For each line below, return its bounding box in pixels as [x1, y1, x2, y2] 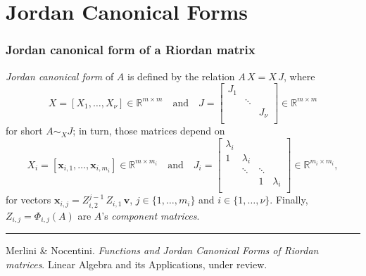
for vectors [6, 192, 51, 207]
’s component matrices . [101, 208, 200, 222]
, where [284, 68, 315, 83]
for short [6, 123, 43, 138]
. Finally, [270, 192, 308, 207]
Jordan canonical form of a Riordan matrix [6, 41, 255, 58]
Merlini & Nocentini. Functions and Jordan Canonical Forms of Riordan [6, 243, 319, 258]
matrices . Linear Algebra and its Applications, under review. [6, 256, 267, 271]
